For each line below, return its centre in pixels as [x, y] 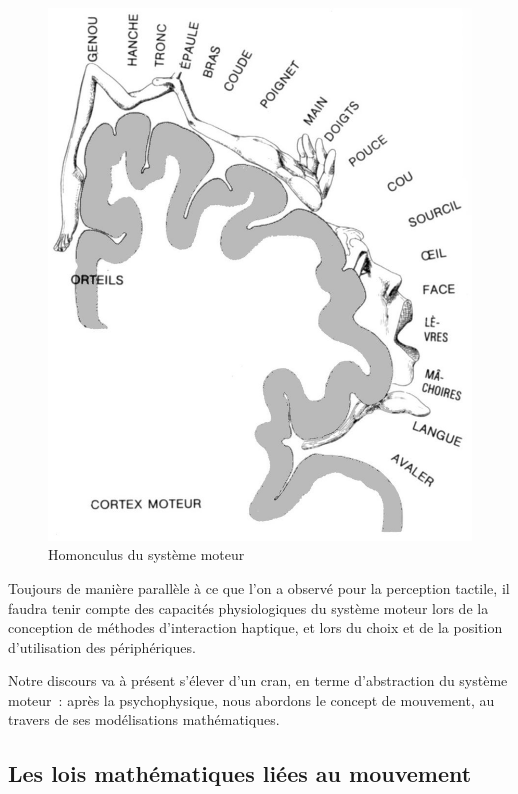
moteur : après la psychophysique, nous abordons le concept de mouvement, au [251, 699]
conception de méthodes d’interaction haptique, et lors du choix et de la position [255, 627]
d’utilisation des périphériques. [102, 646]
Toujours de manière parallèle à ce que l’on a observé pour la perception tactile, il [259, 587]
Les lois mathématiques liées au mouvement [240, 773]
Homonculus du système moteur [146, 554]
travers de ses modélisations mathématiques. [144, 719]
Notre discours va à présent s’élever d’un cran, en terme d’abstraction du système [258, 680]
